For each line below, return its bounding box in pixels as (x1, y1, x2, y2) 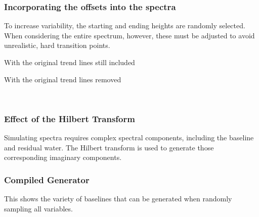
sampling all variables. (4, 203, 73, 213)
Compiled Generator (4, 173, 90, 186)
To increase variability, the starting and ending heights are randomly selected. (4, 20, 245, 31)
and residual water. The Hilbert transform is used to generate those (4, 142, 214, 152)
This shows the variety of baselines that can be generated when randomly (4, 193, 232, 203)
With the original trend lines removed (4, 74, 121, 84)
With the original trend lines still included (4, 57, 135, 67)
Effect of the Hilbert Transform (4, 112, 135, 125)
